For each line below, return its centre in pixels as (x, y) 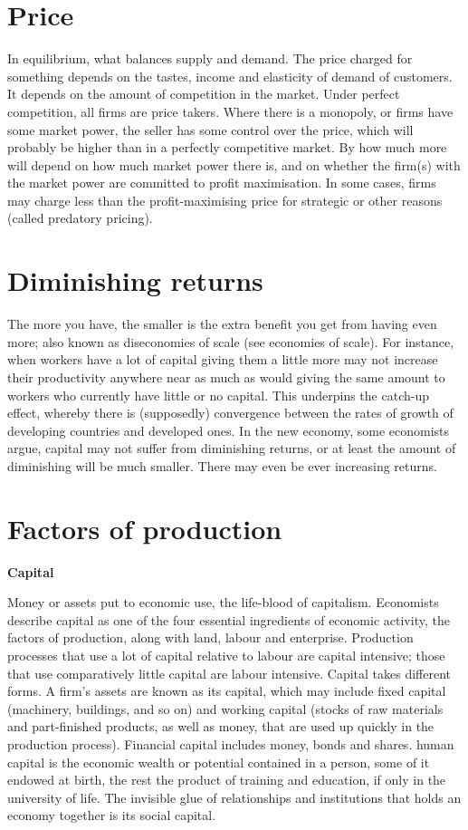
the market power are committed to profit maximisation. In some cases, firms (222, 183)
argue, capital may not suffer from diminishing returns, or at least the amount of (232, 448)
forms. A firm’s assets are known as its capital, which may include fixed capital (227, 691)
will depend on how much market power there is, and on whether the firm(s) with (234, 164)
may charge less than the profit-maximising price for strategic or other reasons (225, 200)
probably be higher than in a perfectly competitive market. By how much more (227, 147)
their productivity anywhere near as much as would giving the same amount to (226, 376)
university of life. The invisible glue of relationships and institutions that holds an (234, 797)
